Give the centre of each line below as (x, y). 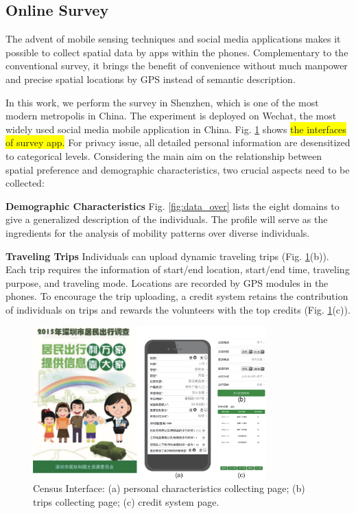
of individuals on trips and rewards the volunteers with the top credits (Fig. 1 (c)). (178, 309)
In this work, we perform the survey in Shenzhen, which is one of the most (162, 102)
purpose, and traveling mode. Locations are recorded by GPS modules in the (167, 282)
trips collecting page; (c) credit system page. (126, 501)
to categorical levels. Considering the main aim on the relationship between (164, 155)
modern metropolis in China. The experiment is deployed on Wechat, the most (171, 116)
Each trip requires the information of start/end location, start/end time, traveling (178, 269)
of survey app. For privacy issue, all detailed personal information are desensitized (178, 142)
